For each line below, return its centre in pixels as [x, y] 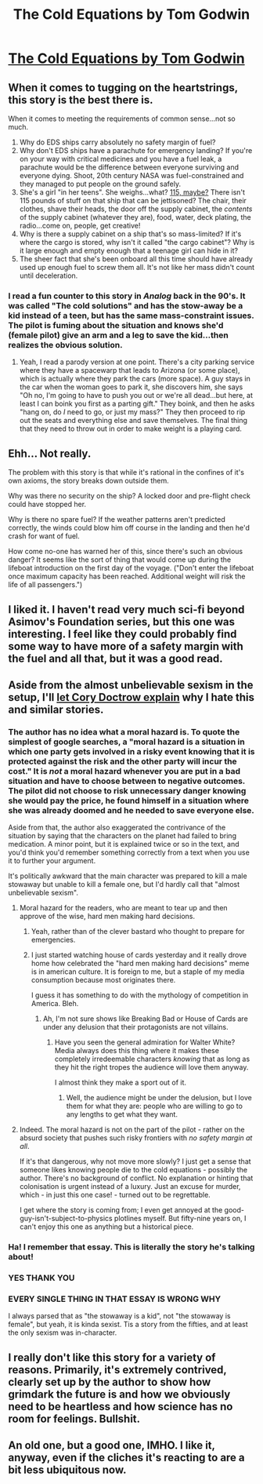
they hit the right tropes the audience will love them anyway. [151, 1067]
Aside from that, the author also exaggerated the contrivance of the [117, 828]
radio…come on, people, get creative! [80, 226]
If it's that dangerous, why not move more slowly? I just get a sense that [135, 1161]
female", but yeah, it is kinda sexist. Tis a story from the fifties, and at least [128, 1325]
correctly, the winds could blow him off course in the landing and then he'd [129, 528]
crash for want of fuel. [44, 536]
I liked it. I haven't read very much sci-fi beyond [126, 609]
